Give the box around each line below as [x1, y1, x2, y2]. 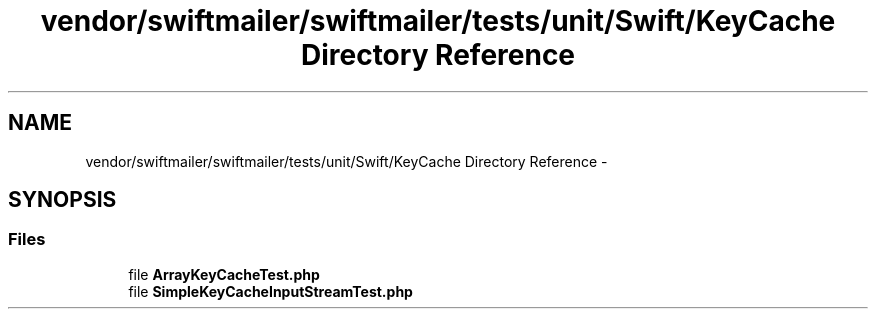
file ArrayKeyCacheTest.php [128, 265, 320, 283]
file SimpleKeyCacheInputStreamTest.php [128, 282, 413, 300]
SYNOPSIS [8, 187, 117, 213]
